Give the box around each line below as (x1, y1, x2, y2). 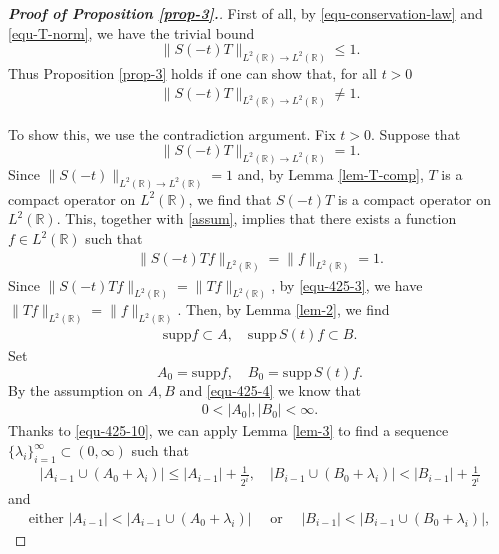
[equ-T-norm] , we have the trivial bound (8, 22, 255, 43)
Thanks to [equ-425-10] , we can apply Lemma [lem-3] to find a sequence (8, 420, 449, 441)
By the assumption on (8, 379, 143, 400)
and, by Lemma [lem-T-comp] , (237, 163, 424, 184)
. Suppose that (370, 123, 461, 144)
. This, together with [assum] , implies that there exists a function (56, 208, 457, 229)
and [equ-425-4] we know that (179, 379, 361, 400)
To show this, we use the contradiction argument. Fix (8, 123, 336, 144)
